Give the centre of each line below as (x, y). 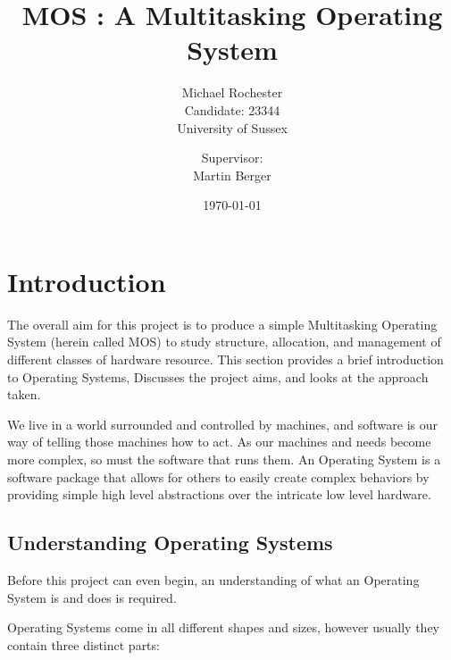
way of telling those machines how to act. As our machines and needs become (219, 442)
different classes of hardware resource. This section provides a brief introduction (225, 359)
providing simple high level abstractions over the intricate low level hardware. (219, 494)
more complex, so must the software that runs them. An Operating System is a (224, 459)
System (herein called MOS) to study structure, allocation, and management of (224, 342)
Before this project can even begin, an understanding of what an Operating (213, 579)
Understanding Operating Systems (170, 543)
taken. (24, 394)
